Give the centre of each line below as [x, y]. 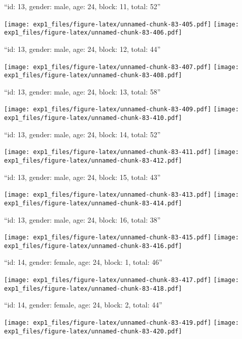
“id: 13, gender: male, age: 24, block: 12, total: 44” [82, 49]
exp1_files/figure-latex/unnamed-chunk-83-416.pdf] [93, 246]
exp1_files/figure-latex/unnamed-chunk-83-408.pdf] [93, 75]
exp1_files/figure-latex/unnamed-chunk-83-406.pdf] [93, 33]
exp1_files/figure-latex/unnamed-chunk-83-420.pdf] [93, 331]
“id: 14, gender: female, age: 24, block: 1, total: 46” [83, 262]
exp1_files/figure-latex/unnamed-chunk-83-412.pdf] [93, 160]
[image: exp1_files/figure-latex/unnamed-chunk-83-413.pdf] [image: [122, 195]
